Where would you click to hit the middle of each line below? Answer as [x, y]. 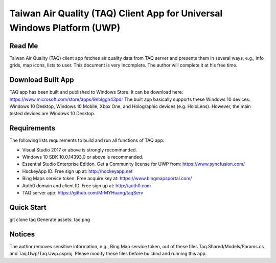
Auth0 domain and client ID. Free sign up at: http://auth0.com [87, 185]
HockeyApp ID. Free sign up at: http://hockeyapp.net [77, 171]
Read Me [24, 46]
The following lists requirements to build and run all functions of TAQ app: [87, 140]
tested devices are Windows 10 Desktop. [52, 114]
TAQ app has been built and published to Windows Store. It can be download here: [96, 92]
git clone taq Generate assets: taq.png [50, 220]
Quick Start [28, 207]
